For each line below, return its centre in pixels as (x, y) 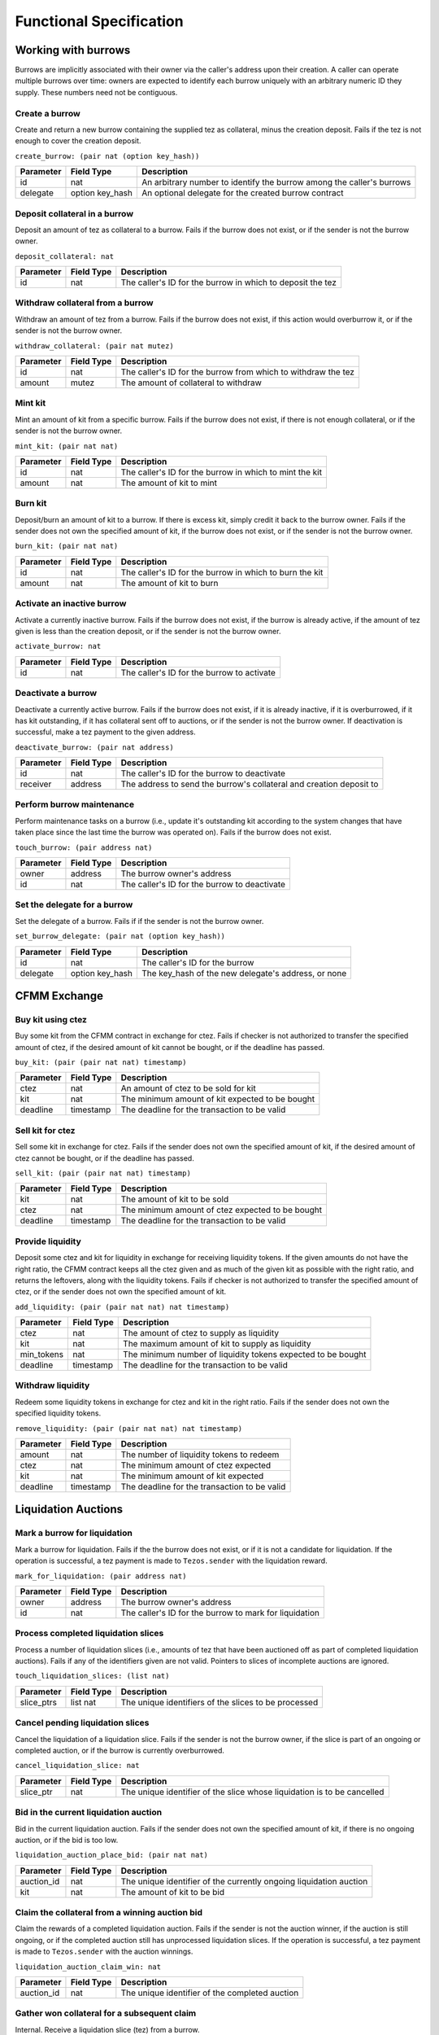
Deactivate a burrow (56, 694)
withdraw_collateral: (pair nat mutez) (94, 346)
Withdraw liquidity (52, 1385)
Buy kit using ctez (51, 1019)
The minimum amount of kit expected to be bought (218, 1099)
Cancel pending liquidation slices (82, 1723)
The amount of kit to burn (170, 583)
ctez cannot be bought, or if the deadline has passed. (104, 1158)
